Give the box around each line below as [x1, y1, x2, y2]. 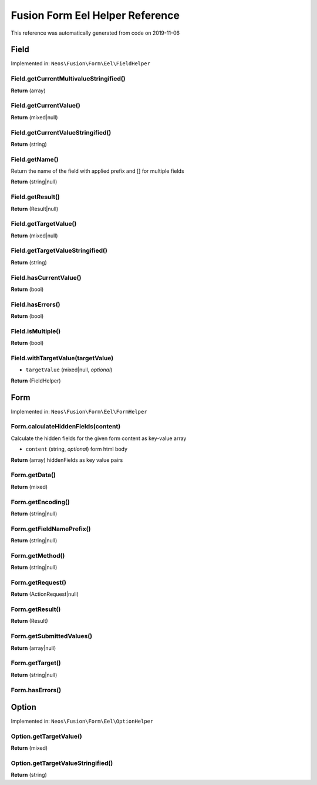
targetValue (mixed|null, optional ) [25, 366, 113, 373]
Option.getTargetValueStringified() [11, 759, 113, 767]
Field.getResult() [11, 193, 60, 201]
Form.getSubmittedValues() [11, 632, 93, 640]
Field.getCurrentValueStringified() [11, 128, 112, 136]
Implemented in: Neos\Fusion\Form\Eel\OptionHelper [11, 717, 154, 725]
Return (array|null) [11, 644, 56, 652]
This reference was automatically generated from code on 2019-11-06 [11, 29, 180, 36]
